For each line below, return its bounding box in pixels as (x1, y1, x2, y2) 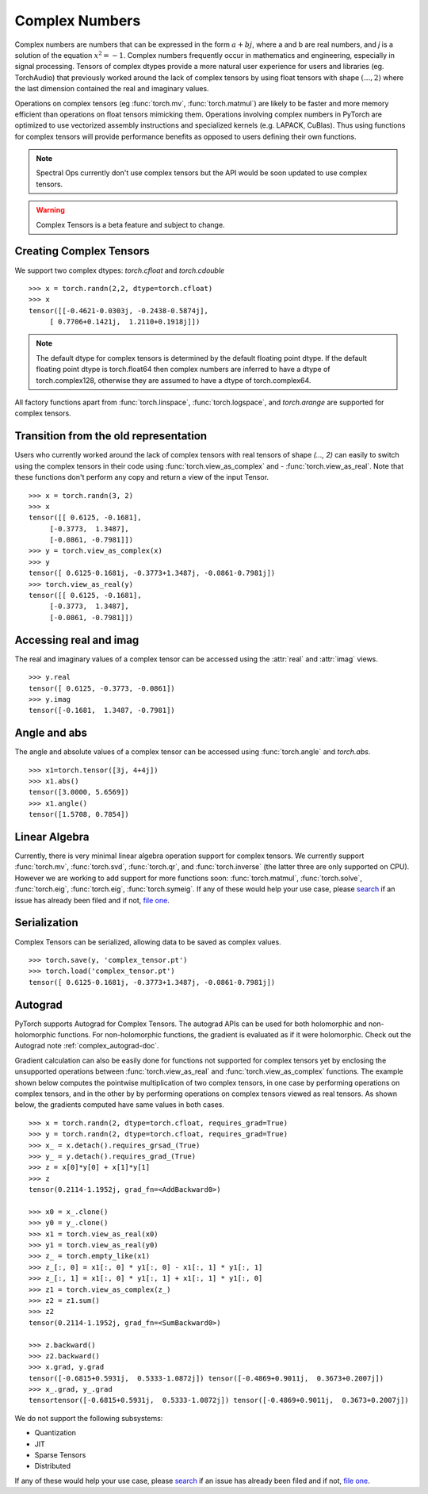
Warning (36, 205, 65, 215)
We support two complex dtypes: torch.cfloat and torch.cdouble (14, 266, 225, 275)
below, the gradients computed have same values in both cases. (14, 1100, 225, 1109)
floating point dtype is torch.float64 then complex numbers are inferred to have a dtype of (36, 365, 331, 374)
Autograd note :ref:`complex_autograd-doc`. (14, 1041, 159, 1051)
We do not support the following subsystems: (14, 1413, 163, 1423)
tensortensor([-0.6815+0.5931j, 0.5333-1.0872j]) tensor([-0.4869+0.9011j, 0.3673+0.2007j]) (29, 1396, 410, 1405)
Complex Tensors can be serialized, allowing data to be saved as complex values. (14, 937, 281, 947)
